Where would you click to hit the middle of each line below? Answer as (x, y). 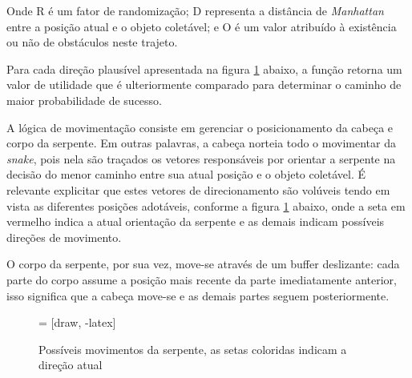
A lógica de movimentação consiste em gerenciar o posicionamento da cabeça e (200, 127)
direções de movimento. (64, 237)
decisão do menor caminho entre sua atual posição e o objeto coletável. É (186, 174)
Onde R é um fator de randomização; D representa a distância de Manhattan (195, 10)
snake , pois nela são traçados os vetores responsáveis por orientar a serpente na (201, 158)
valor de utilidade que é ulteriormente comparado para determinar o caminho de (204, 84)
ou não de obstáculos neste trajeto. (92, 42)
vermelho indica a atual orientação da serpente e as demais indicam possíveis (196, 221)
